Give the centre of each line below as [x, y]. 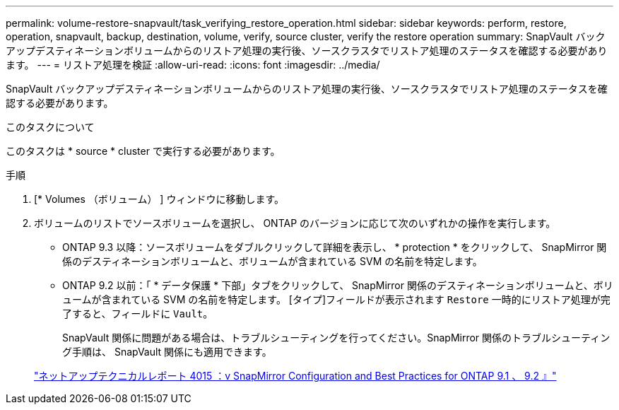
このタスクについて [50, 127]
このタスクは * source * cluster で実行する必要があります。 [143, 151]
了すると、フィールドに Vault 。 [138, 314]
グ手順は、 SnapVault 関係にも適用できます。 [167, 352]
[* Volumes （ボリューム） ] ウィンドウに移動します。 [159, 199]
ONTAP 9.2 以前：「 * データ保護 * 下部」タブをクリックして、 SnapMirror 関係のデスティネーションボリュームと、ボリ [338, 285]
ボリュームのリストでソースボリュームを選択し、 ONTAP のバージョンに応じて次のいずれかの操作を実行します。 [295, 223]
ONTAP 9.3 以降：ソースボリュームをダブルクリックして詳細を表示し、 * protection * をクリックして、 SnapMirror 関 [335, 247]
